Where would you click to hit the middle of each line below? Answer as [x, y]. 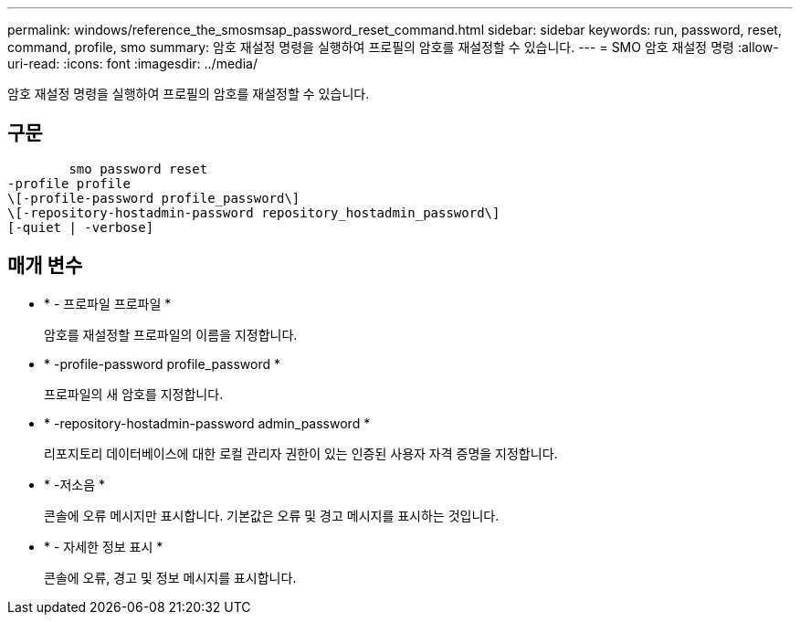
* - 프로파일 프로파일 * [108, 303]
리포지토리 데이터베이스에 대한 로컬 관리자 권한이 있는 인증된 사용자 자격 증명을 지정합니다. [301, 453]
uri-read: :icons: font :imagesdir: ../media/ [132, 63]
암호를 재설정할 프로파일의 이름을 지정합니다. [171, 334]
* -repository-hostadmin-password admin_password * [207, 423]
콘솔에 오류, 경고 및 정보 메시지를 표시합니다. [170, 577]
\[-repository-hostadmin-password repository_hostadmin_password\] [254, 212]
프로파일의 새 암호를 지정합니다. [134, 394]
